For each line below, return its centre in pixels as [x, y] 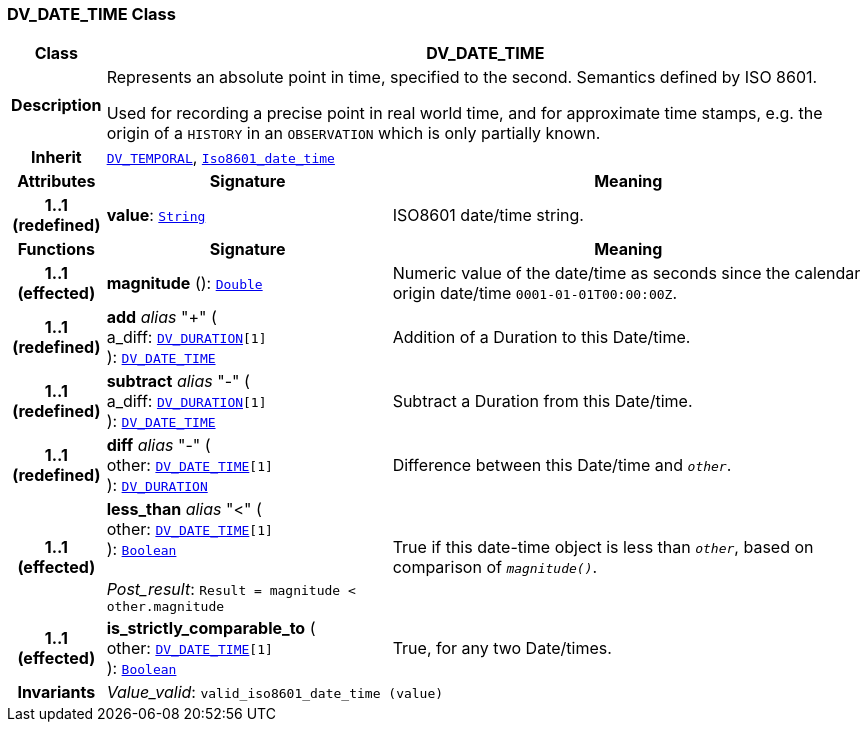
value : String [156, 215]
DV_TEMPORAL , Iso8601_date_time [220, 157]
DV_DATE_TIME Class [91, 14]
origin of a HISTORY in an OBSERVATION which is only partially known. [353, 133]
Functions [56, 249]
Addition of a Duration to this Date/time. [541, 337]
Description [56, 105]
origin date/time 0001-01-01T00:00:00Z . [534, 293]
